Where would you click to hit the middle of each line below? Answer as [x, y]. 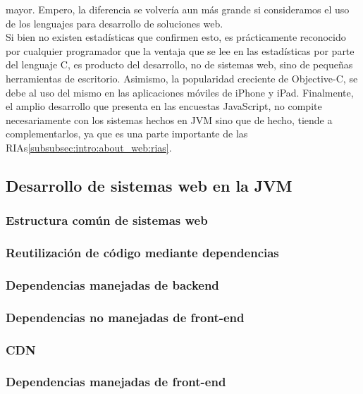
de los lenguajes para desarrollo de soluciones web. [115, 23]
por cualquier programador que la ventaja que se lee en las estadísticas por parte [180, 50]
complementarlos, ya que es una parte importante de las [127, 134]
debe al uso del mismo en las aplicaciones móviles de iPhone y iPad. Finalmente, [180, 92]
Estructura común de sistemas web [107, 220]
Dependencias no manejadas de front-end [125, 317]
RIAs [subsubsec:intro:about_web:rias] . [89, 147]
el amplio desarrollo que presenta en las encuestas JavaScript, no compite [164, 106]
